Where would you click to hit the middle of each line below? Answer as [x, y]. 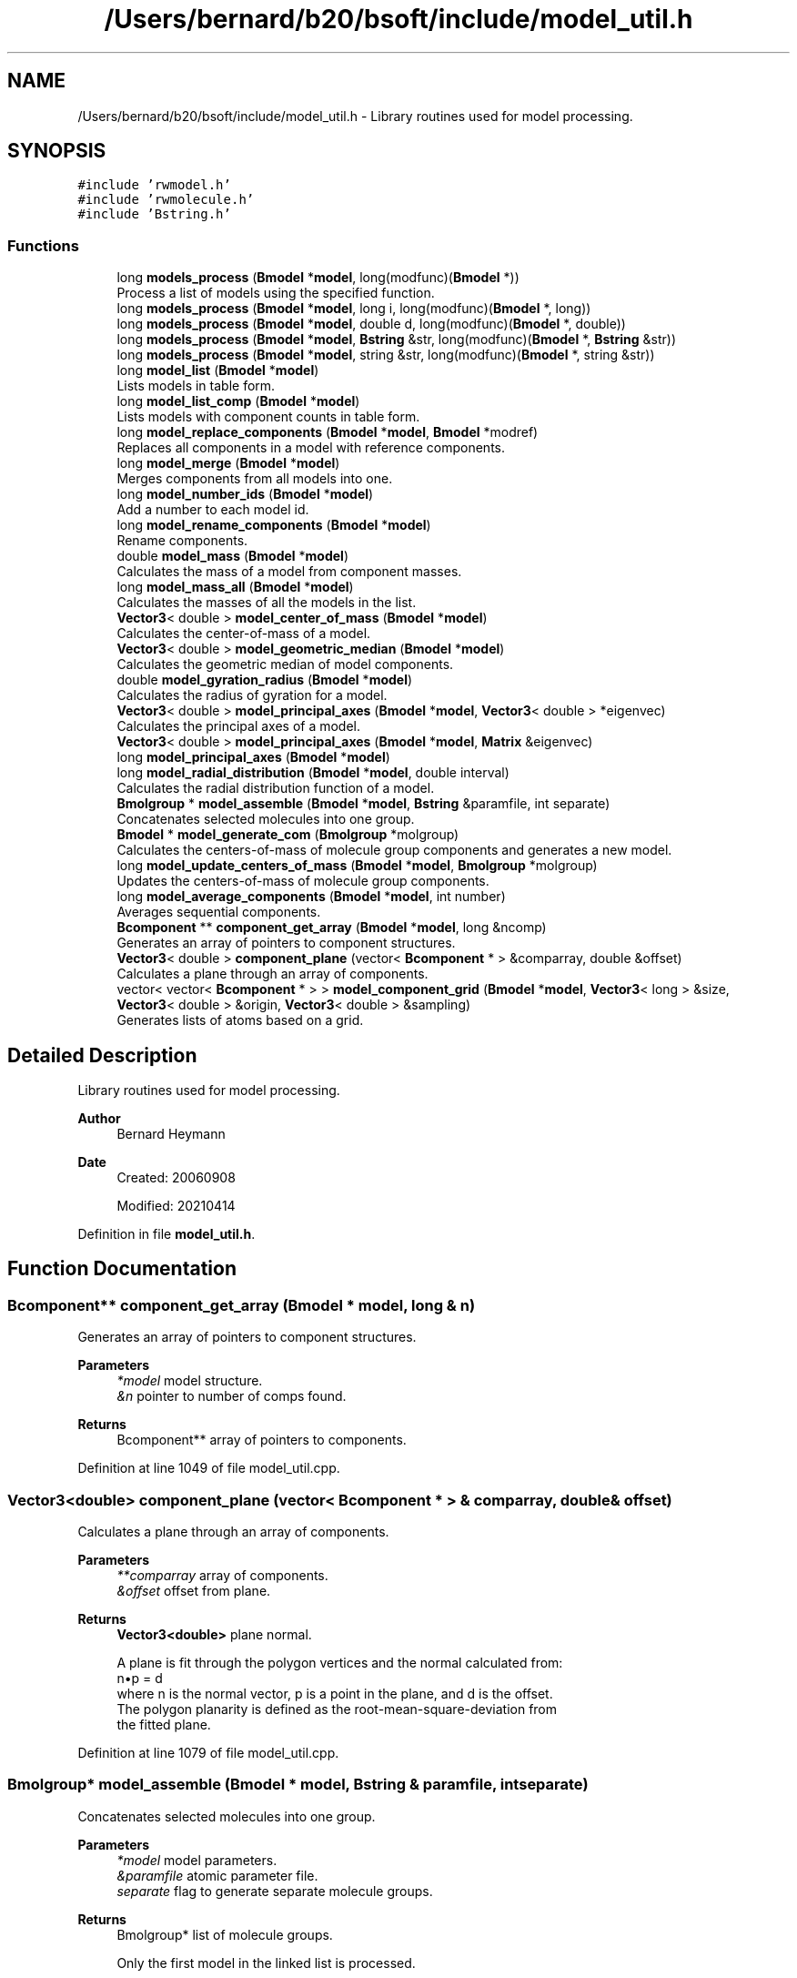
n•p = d [140, 1678]
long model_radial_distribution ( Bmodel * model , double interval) [313, 773]
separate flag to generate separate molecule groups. [275, 1891]
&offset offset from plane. [194, 1591]
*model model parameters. [197, 1860]
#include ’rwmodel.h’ [154, 185]
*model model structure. [190, 1381]
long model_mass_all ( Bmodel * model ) [235, 587]
